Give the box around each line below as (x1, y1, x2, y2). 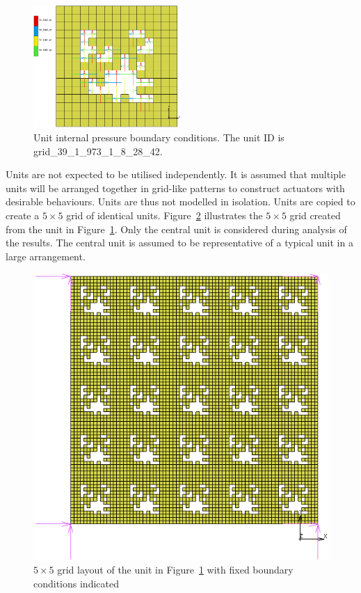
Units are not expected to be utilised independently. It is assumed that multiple (6, 167, 346, 182)
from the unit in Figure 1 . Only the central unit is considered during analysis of (6, 221, 347, 236)
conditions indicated (33, 576, 119, 590)
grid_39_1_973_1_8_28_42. (33, 143, 163, 158)
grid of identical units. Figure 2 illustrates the (66, 208, 263, 223)
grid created (289, 208, 341, 223)
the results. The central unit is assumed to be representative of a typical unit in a (6, 235, 353, 250)
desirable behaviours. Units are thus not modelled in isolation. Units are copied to (6, 194, 355, 209)
